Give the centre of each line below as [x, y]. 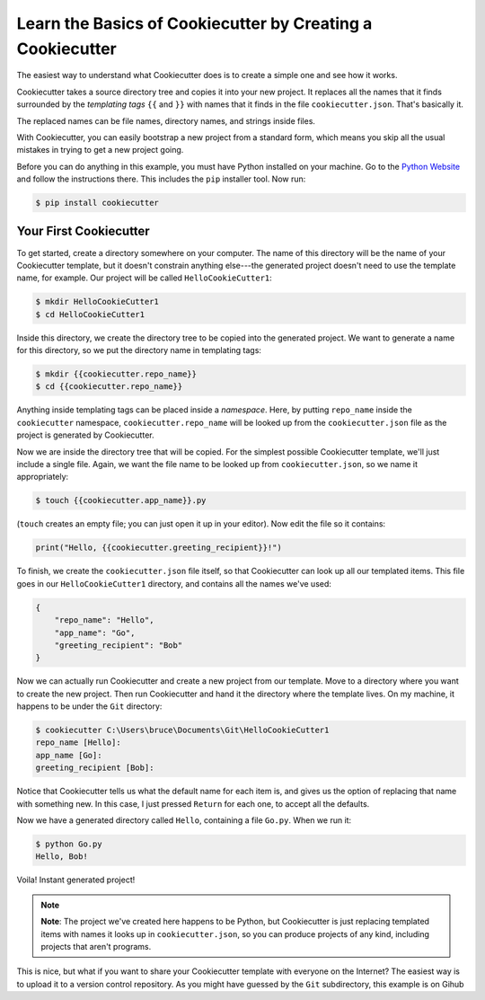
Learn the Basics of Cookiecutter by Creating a [194, 23]
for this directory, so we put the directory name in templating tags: [139, 350]
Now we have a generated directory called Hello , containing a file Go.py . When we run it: [184, 820]
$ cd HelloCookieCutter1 [90, 314]
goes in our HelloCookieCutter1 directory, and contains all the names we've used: [174, 583]
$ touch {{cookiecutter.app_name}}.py [121, 500]
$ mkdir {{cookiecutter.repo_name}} [116, 374]
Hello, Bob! [62, 857]
